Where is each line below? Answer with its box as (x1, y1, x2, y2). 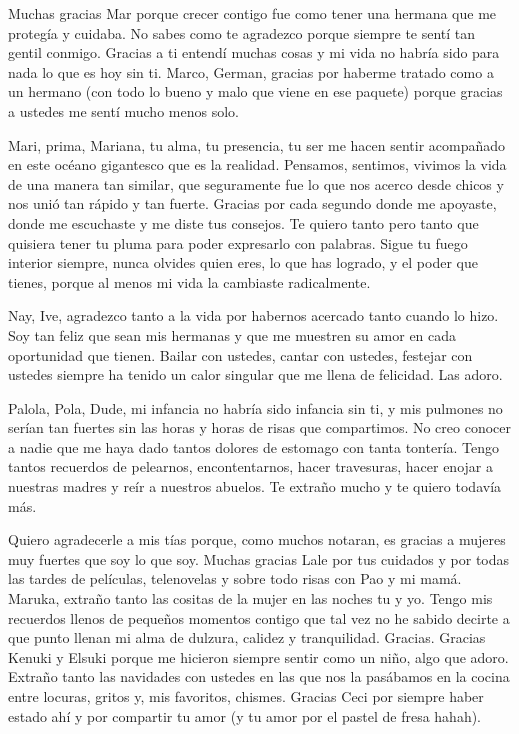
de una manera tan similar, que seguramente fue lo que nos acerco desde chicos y (8, 173, 504, 194)
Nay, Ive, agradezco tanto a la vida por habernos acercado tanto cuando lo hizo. (8, 305, 499, 326)
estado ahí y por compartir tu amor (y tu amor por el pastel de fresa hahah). (8, 705, 482, 726)
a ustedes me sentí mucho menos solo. (8, 100, 239, 121)
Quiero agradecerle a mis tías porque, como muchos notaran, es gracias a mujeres (8, 529, 506, 550)
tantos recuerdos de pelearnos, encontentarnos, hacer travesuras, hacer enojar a (8, 456, 493, 477)
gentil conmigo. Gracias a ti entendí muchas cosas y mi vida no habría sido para (8, 42, 500, 63)
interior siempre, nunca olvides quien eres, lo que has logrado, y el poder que (8, 252, 478, 273)
